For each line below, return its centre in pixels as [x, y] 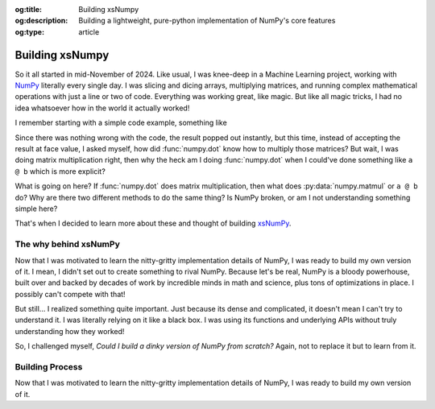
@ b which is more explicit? [60, 171]
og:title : [29, 9]
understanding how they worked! [70, 331]
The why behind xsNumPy [67, 244]
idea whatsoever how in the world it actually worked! [102, 108]
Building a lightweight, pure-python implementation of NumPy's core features [207, 21]
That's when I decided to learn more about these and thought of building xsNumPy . [153, 223]
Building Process [49, 367]
